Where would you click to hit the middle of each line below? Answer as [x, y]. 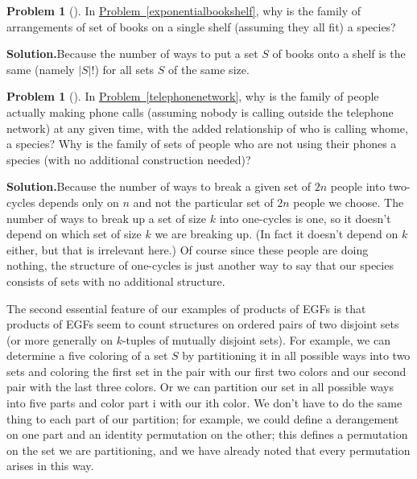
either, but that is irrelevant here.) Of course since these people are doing [188, 249]
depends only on [79, 202]
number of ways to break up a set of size [106, 218]
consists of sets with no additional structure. [116, 281]
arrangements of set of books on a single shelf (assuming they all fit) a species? [201, 26]
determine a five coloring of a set [87, 355]
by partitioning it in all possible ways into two [296, 355]
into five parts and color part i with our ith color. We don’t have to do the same [204, 403]
